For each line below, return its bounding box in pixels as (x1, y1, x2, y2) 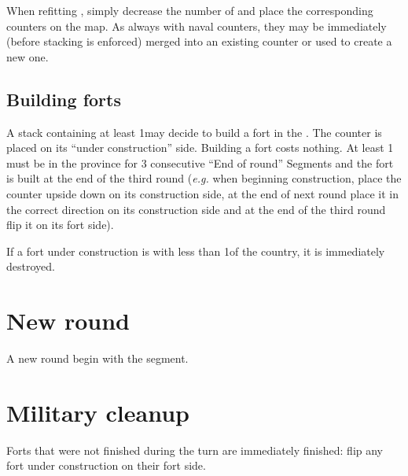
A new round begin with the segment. (6, 350, 189, 367)
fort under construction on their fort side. (6, 457, 206, 474)
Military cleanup (6, 396, 189, 428)
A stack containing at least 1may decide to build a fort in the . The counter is (6, 124, 382, 140)
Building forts (6, 87, 121, 111)
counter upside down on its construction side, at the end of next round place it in (6, 185, 399, 201)
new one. (6, 48, 49, 65)
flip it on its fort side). (6, 216, 114, 233)
